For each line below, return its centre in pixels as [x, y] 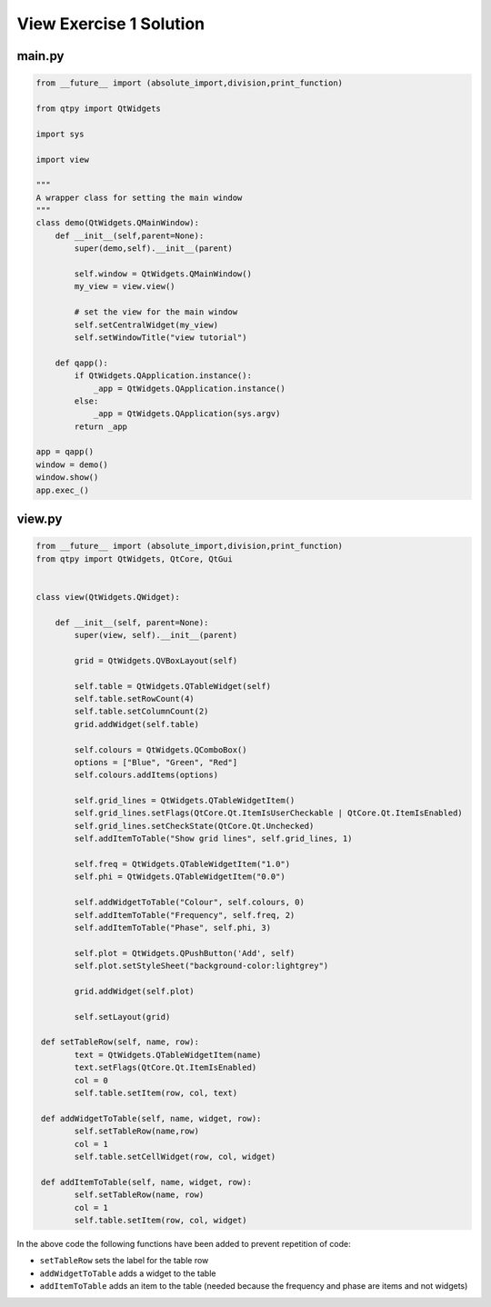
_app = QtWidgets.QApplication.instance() [189, 388]
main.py [40, 56]
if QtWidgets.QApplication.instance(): [163, 376]
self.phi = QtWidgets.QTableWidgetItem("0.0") [180, 877]
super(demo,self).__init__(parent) [154, 249]
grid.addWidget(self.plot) [134, 991]
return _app [100, 426]
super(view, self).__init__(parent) [156, 635]
